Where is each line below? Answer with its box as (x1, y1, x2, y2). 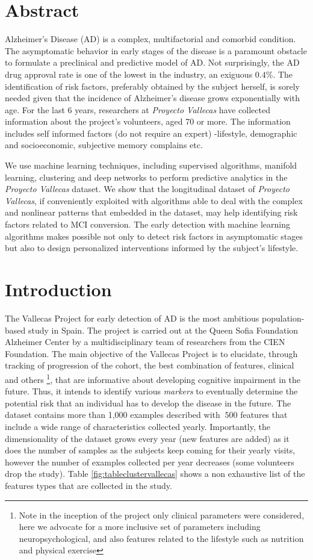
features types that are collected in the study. (5, 479, 172, 491)
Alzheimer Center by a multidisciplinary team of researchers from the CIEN (5, 335, 285, 348)
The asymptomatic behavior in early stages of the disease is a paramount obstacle (5, 44, 307, 57)
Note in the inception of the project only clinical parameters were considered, (19, 508, 305, 521)
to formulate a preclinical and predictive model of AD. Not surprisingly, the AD (5, 56, 300, 69)
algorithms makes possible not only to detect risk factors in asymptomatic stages (5, 229, 303, 242)
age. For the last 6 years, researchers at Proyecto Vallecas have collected (5, 103, 270, 116)
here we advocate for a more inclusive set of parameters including (19, 520, 261, 533)
